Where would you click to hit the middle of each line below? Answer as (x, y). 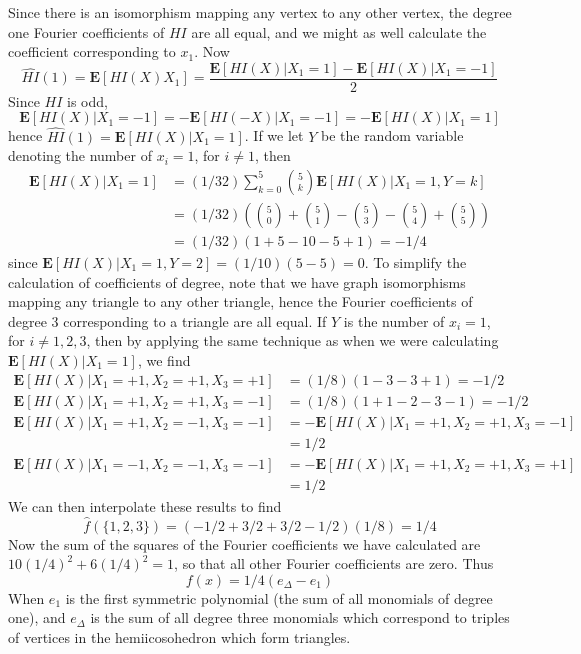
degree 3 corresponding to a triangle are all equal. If (167, 320)
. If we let (274, 135)
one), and (37, 617)
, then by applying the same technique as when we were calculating (292, 340)
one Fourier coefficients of (86, 31)
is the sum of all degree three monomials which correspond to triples (300, 617)
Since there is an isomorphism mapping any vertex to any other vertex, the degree (260, 12)
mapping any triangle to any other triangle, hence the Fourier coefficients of (240, 301)
